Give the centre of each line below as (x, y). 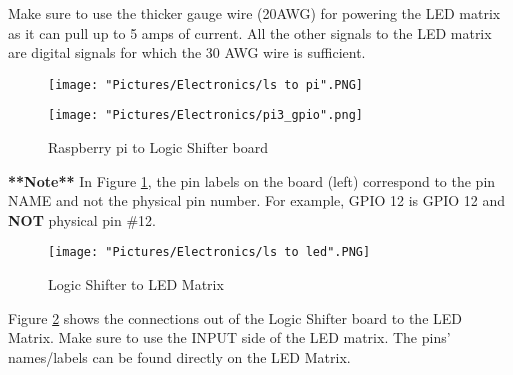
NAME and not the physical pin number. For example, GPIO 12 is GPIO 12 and (257, 200)
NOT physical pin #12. (82, 219)
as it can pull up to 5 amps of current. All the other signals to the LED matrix (250, 32)
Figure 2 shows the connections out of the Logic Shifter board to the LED (235, 317)
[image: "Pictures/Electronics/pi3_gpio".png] (205, 115)
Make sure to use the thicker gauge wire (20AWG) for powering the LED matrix (254, 13)
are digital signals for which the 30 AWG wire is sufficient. (187, 52)
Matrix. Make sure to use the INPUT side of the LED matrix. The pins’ (229, 337)
